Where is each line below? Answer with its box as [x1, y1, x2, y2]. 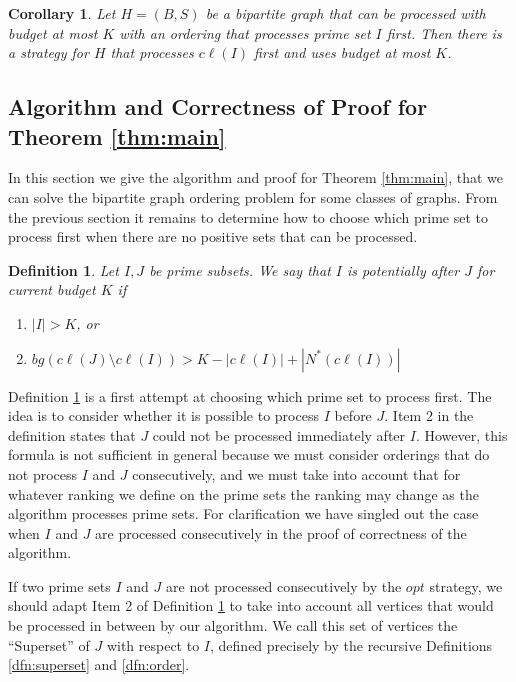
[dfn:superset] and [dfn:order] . [8, 654, 190, 675]
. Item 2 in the [384, 405, 474, 426]
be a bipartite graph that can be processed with [205, 3, 486, 23]
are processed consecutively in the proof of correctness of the [95, 522, 467, 543]
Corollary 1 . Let [8, 3, 116, 23]
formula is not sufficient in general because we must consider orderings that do [8, 444, 490, 465]
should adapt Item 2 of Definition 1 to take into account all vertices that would [8, 595, 494, 616]
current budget [8, 279, 96, 300]
